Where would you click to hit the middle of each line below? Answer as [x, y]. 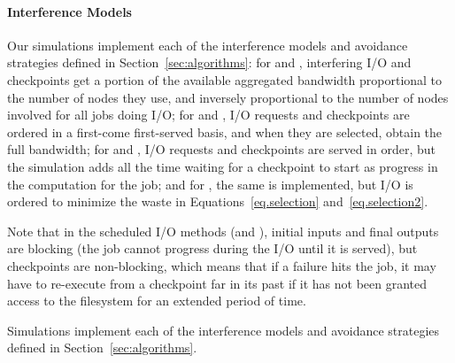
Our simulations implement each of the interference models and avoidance [208, 45]
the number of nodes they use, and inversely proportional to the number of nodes [228, 97]
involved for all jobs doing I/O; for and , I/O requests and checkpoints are [208, 115]
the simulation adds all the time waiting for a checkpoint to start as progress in [223, 166]
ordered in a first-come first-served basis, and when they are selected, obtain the [225, 131]
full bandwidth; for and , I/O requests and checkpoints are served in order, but [221, 149]
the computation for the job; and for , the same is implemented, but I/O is [210, 184]
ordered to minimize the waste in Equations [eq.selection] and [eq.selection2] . [218, 201]
